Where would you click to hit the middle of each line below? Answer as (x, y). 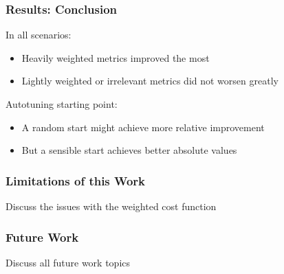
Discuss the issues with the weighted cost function (111, 206)
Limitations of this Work (76, 180)
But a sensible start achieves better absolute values (129, 150)
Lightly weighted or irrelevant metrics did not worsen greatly (150, 81)
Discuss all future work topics (68, 262)
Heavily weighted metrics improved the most (116, 57)
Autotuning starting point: (62, 104)
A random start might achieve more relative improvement (143, 127)
